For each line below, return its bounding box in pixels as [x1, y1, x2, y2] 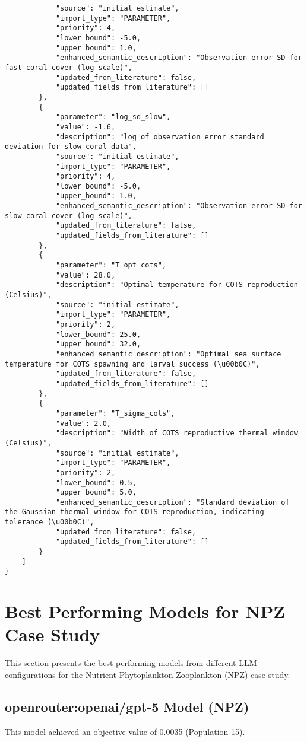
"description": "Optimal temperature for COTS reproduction [55, 281, 298, 289]
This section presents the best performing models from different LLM [5, 657, 257, 669]
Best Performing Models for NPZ [5, 599, 285, 623]
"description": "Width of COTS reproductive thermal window [55, 429, 298, 438]
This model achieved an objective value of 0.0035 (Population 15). [5, 725, 245, 737]
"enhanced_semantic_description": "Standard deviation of [55, 498, 290, 507]
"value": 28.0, [55, 270, 116, 279]
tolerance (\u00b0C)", [5, 518, 94, 527]
